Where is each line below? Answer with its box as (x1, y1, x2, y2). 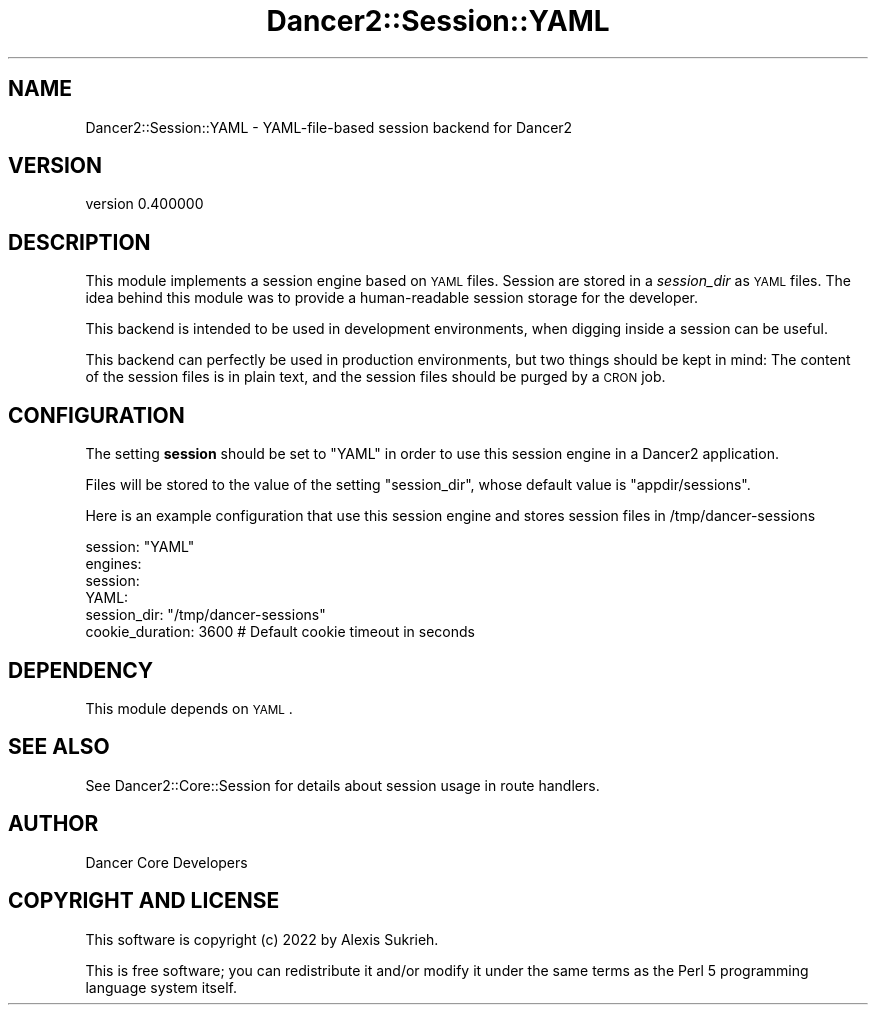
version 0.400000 (85, 195, 204, 213)
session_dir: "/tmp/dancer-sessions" (85, 606, 326, 624)
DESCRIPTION (8, 229, 151, 255)
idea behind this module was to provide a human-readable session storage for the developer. (85, 289, 699, 307)
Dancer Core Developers (85, 853, 248, 871)
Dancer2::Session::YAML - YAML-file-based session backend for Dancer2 (85, 118, 573, 136)
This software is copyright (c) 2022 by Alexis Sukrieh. (85, 930, 439, 948)
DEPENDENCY (8, 657, 154, 683)
